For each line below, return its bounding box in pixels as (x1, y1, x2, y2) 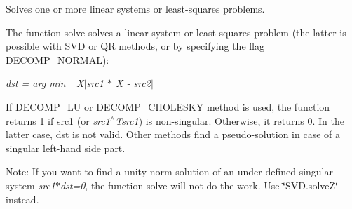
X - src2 (115, 76, 151, 90)
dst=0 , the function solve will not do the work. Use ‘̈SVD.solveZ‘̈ (60, 177, 338, 192)
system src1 (6, 177, 55, 192)
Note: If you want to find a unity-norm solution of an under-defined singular (6, 164, 333, 179)
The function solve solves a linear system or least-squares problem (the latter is (6, 25, 346, 39)
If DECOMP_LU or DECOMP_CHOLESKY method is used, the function (6, 99, 330, 114)
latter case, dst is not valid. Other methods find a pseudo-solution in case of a (6, 127, 341, 142)
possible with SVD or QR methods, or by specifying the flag (6, 39, 265, 53)
